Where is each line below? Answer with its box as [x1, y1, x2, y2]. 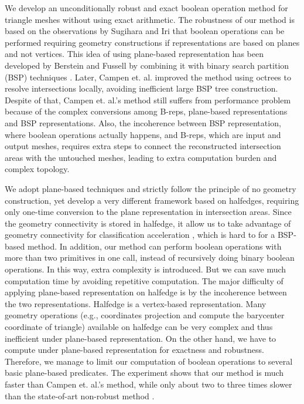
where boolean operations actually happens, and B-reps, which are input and [5, 128, 281, 140]
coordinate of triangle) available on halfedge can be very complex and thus [5, 321, 273, 333]
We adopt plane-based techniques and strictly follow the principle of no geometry [5, 182, 296, 194]
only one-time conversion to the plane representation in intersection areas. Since [5, 206, 292, 218]
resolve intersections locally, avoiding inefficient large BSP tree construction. [5, 82, 278, 95]
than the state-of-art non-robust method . [5, 389, 155, 402]
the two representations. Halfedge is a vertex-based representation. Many [5, 297, 267, 309]
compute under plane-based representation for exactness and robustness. [5, 344, 264, 356]
